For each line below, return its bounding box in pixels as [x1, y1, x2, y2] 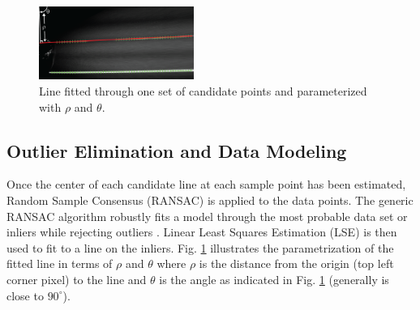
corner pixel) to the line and [6, 270, 147, 287]
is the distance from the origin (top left [199, 255, 394, 272]
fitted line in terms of [6, 255, 113, 272]
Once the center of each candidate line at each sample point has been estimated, [6, 176, 406, 193]
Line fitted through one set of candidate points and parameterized [39, 82, 367, 99]
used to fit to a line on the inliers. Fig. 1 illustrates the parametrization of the [6, 239, 394, 256]
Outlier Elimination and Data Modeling [6, 138, 347, 163]
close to [6, 287, 44, 304]
